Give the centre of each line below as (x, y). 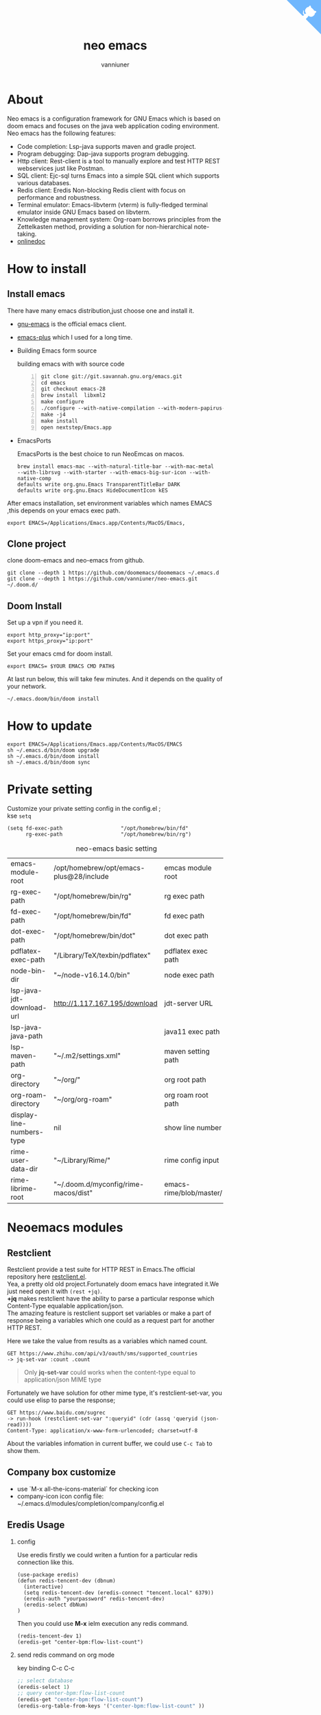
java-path (27, 1036)
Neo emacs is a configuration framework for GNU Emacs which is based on (114, 118)
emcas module (188, 868)
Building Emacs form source (57, 351)
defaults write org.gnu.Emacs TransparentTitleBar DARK (98, 484)
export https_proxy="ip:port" (50, 641)
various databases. (44, 182)
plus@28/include (81, 877)
